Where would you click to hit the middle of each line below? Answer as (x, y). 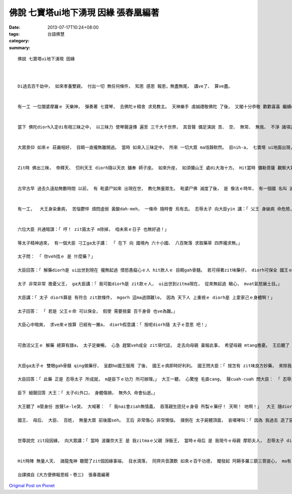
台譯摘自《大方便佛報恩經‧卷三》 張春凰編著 (64, 475)
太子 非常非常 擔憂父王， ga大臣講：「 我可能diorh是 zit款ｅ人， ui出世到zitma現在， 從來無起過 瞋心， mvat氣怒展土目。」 (150, 284)
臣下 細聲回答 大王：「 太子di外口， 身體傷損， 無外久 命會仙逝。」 (88, 393)
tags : (14, 34)
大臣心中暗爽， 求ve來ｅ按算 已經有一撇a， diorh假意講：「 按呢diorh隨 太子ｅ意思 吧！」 (113, 325)
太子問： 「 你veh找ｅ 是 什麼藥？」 (57, 256)
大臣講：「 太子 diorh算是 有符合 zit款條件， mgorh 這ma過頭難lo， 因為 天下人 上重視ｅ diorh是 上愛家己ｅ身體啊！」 (146, 297)
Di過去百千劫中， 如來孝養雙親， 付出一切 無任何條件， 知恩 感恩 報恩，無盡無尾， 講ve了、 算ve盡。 (125, 86)
